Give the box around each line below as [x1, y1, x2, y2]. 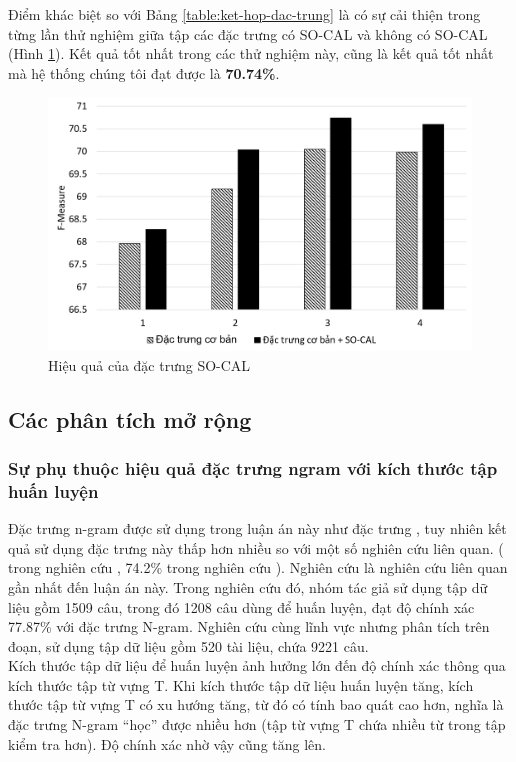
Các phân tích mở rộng [8, 403, 252, 434]
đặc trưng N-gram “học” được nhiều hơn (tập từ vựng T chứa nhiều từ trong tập [8, 714, 506, 735]
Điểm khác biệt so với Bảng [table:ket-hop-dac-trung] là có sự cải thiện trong [8, 4, 481, 24]
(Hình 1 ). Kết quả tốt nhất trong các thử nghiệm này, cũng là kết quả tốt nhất [8, 43, 494, 64]
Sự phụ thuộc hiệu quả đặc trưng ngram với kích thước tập [8, 455, 498, 480]
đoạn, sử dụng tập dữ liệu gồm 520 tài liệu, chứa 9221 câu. [8, 635, 369, 656]
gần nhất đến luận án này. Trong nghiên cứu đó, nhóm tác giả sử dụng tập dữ [8, 576, 488, 597]
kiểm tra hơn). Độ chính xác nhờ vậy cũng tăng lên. [8, 733, 326, 754]
